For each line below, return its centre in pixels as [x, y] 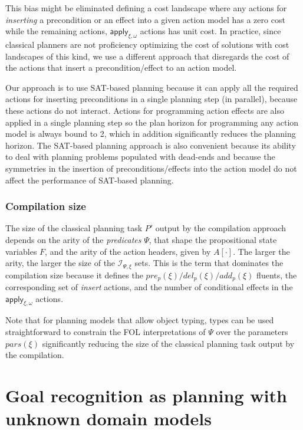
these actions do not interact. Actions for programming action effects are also [145, 110]
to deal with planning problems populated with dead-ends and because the [140, 157]
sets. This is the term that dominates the [209, 263]
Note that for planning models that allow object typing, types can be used [140, 320]
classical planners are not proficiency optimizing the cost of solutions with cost [147, 44]
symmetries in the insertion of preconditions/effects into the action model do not [151, 168]
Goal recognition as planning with [146, 395]
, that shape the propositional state [213, 239]
